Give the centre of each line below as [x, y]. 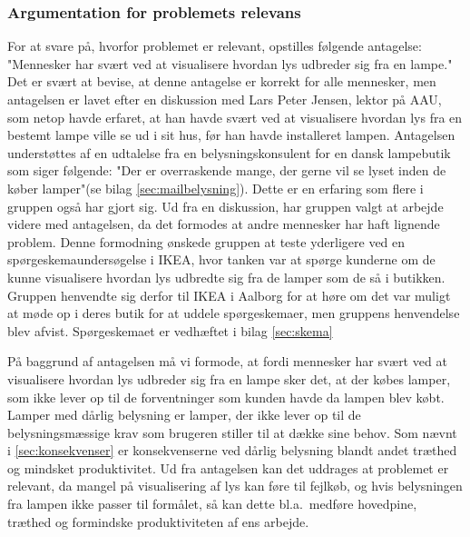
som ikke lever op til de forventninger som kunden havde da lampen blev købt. [226, 397]
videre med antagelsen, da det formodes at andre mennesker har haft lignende [224, 224]
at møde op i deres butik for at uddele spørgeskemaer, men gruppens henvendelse [234, 313]
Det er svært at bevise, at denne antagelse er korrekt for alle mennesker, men [222, 81]
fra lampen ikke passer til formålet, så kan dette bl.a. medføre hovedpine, [212, 504]
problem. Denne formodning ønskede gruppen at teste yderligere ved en [206, 241]
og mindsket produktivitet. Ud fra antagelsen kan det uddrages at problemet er [228, 467]
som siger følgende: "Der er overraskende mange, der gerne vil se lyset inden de [227, 170]
